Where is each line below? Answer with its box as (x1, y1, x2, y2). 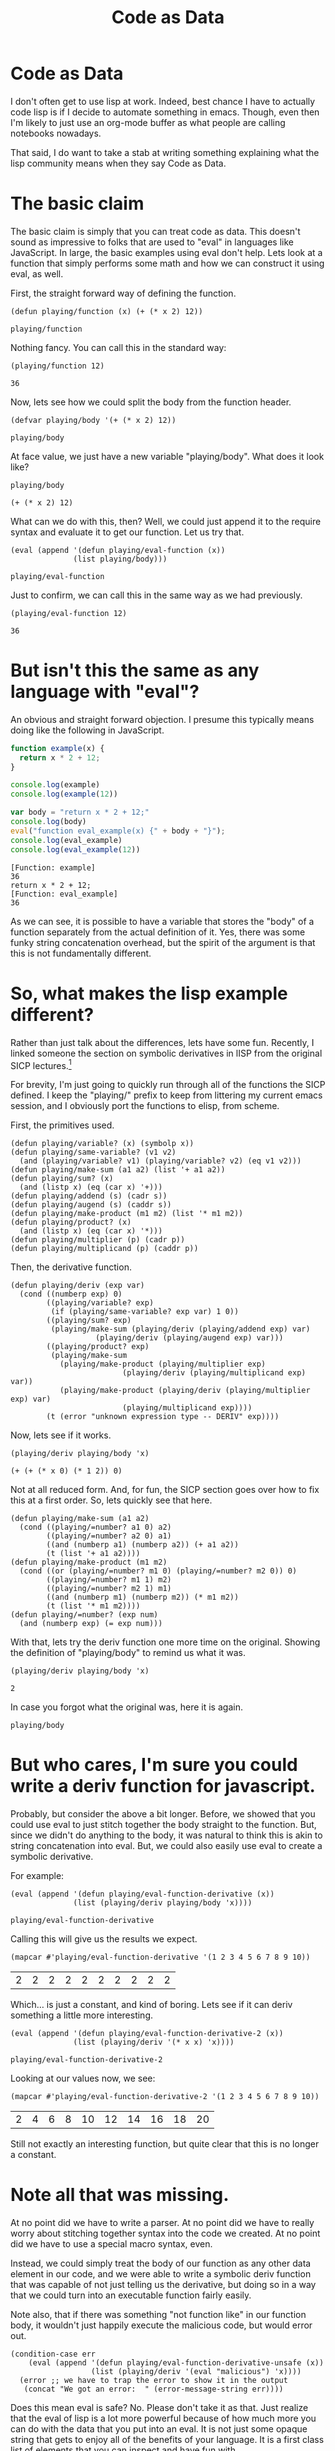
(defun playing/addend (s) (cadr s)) (10, 1191, 168, 1201)
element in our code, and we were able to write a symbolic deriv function (10, 2268, 312, 2280)
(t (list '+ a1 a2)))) (46, 1549, 141, 1559)
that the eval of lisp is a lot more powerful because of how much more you (10, 2412, 317, 2425)
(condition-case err (10, 2349, 97, 2360)
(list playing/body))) (73, 554, 168, 564)
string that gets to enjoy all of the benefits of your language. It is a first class (10, 2434, 325, 2446)
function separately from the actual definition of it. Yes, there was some (10, 926, 306, 938)
